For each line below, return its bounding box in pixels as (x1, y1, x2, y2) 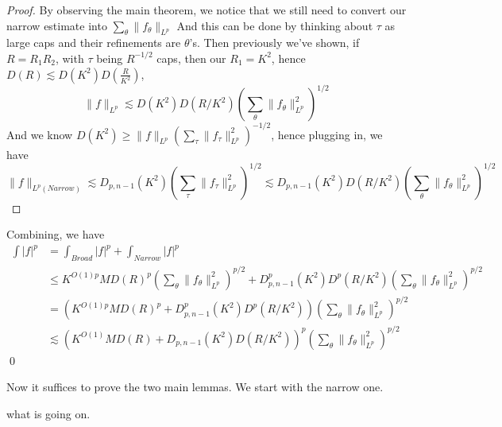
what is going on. (6, 405, 91, 421)
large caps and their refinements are (6, 34, 181, 51)
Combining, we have (6, 226, 105, 243)
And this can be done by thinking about (176, 17, 373, 33)
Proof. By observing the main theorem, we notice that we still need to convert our (6, 2, 407, 17)
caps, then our (156, 49, 226, 66)
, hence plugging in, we (271, 126, 383, 142)
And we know (6, 126, 73, 142)
